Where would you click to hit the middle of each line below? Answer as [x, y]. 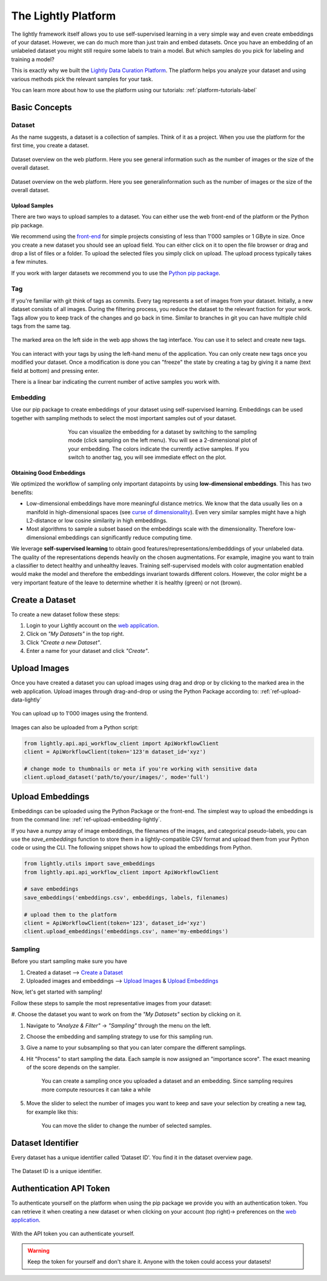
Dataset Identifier [45, 1143]
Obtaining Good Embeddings [48, 473]
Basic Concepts [41, 107]
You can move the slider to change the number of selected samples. [127, 1126]
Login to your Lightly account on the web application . [93, 626]
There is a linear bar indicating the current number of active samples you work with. [116, 382]
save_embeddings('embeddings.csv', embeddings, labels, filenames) [126, 898]
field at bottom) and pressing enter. [55, 370]
